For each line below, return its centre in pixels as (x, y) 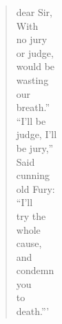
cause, (29, 243)
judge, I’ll (37, 134)
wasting (32, 79)
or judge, (35, 52)
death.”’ (33, 311)
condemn (35, 270)
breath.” (33, 107)
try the (31, 215)
